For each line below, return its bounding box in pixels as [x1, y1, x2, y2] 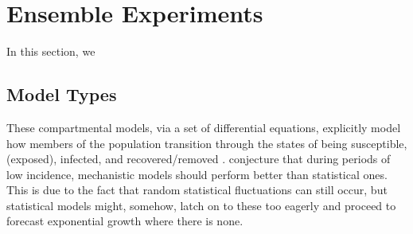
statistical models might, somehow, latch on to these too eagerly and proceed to [6, 197, 396, 213]
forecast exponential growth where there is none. [6, 213, 244, 229]
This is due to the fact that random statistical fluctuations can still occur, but [6, 181, 388, 198]
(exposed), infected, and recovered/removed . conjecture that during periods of [6, 150, 391, 167]
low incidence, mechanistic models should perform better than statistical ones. [6, 166, 388, 182]
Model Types [6, 82, 117, 107]
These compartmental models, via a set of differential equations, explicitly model [6, 119, 401, 135]
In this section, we [6, 43, 95, 60]
